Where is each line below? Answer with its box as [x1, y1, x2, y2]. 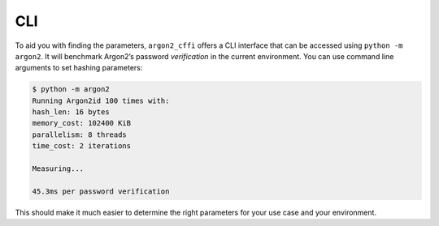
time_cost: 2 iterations [32, 142, 132, 151]
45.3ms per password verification [32, 186, 170, 196]
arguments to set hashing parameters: [15, 63, 143, 73]
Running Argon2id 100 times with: [32, 96, 170, 105]
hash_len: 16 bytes [32, 108, 110, 117]
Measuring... [32, 164, 85, 173]
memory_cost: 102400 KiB [32, 118, 132, 128]
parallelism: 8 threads [32, 130, 128, 139]
